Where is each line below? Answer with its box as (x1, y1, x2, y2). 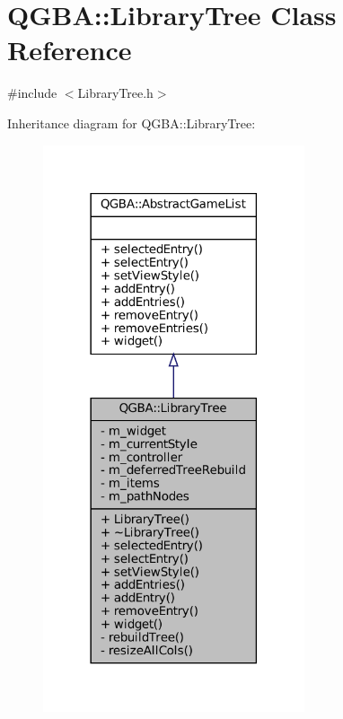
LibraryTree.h (77, 83, 154, 102)
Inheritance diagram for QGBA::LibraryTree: (7, 113, 256, 132)
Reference (7, 31, 132, 68)
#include (7, 83, 57, 102)
